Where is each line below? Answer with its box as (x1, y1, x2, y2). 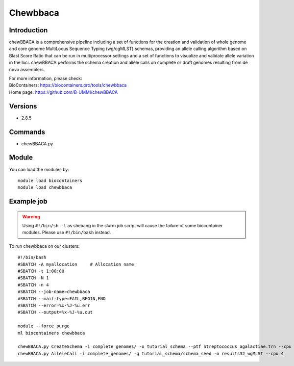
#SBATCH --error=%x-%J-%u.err (18, 303, 91, 308)
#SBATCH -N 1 (18, 275, 49, 281)
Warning (22, 213, 40, 219)
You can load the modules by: (9, 166, 70, 172)
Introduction (9, 26, 48, 34)
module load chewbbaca (18, 184, 73, 190)
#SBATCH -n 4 (18, 282, 49, 288)
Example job (9, 197, 48, 206)
